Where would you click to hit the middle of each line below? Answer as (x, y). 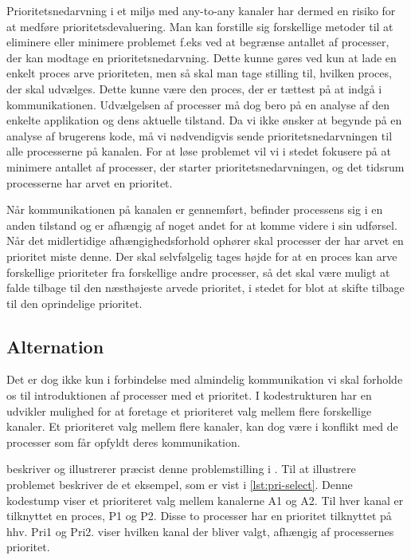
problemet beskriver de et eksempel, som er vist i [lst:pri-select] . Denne (180, 485)
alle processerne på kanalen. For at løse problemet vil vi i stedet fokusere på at (199, 151)
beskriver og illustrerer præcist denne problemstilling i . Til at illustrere (181, 469)
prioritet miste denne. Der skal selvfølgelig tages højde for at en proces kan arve (202, 256)
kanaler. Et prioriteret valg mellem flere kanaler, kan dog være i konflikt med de (202, 426)
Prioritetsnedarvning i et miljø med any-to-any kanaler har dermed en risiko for (201, 10)
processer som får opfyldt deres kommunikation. (123, 442)
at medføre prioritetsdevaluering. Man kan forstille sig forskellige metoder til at (200, 26)
